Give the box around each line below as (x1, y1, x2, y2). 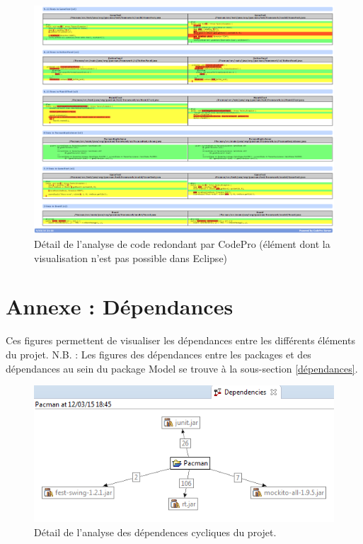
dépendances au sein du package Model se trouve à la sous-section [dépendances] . (6, 361, 358, 375)
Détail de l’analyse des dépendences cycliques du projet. (34, 524, 277, 539)
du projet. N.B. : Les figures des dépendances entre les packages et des (6, 346, 311, 361)
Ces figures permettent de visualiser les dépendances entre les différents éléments (6, 333, 355, 348)
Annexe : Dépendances (6, 292, 234, 321)
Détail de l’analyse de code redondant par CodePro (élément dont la (34, 237, 330, 251)
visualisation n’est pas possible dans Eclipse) (34, 250, 228, 265)
